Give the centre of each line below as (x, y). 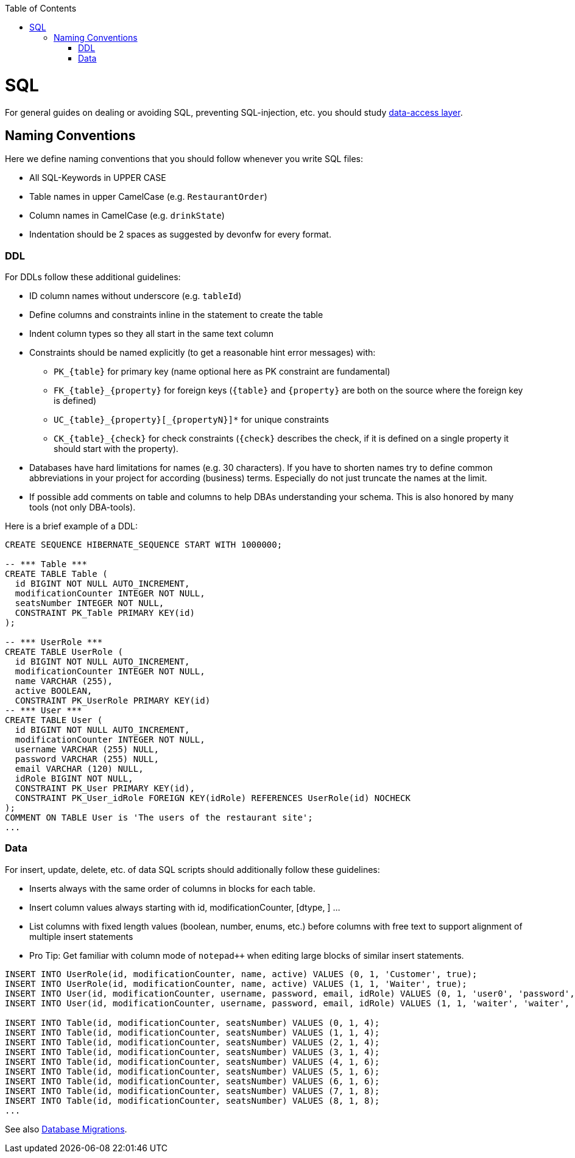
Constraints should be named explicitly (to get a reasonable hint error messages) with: (203, 353)
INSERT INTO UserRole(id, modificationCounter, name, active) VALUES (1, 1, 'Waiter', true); (236, 983)
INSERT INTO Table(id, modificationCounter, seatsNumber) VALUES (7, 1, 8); (192, 1091)
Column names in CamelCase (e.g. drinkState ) (127, 216)
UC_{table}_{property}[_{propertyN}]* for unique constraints (191, 420)
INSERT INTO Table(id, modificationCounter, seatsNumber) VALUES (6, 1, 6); (192, 1081)
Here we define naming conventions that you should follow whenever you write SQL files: (184, 159)
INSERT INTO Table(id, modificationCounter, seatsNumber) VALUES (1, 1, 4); (192, 1032)
